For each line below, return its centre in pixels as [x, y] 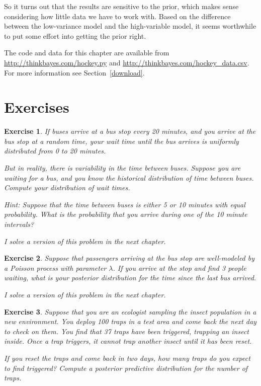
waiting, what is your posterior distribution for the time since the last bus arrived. [130, 278]
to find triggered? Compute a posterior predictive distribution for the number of [126, 368]
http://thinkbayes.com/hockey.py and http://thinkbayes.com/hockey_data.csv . [127, 62]
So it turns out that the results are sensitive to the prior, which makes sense [121, 6]
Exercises [37, 107]
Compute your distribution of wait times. [67, 187]
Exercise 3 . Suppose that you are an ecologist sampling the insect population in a [130, 311]
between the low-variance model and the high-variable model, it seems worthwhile [130, 26]
